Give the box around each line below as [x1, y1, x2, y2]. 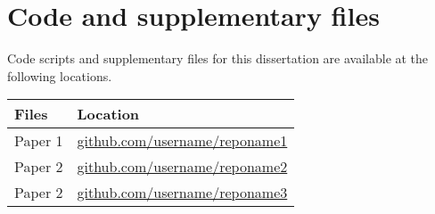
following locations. [7, 66, 112, 85]
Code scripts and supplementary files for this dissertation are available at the [7, 49, 429, 68]
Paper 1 [14, 130, 63, 152]
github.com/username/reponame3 [77, 182, 288, 203]
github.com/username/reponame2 [77, 156, 288, 177]
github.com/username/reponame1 [77, 130, 288, 152]
